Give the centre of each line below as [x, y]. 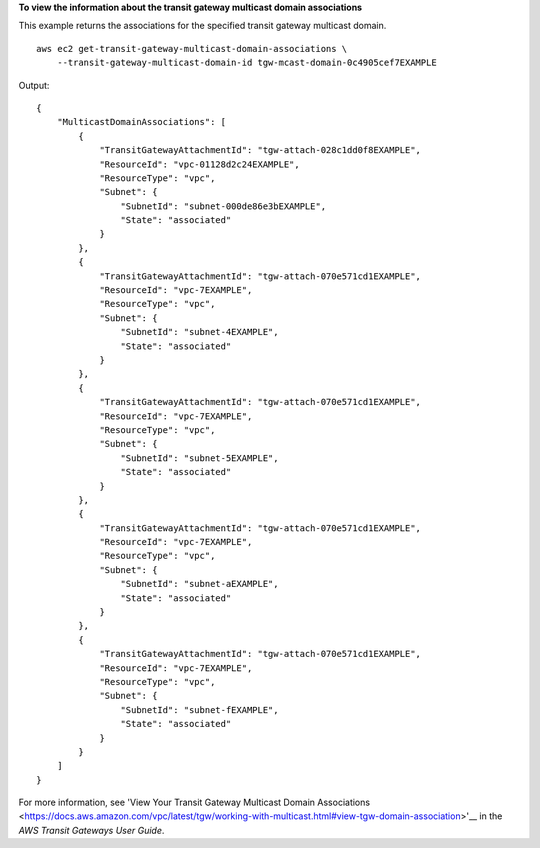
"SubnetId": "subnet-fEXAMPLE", [199, 709]
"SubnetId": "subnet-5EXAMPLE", [199, 458]
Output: [34, 85]
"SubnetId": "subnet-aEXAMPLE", [199, 584]
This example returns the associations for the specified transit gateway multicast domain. [202, 26]
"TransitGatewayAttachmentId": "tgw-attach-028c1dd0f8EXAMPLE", [260, 150]
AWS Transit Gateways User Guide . [91, 830]
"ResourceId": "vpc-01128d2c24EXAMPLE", [199, 164]
